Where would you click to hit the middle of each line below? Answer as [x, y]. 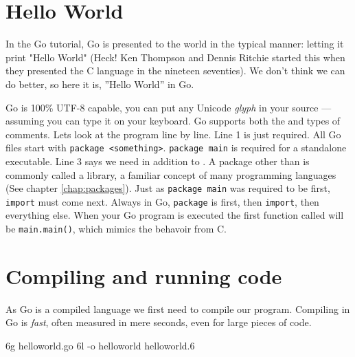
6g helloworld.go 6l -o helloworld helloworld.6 [100, 345]
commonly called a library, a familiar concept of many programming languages [171, 174]
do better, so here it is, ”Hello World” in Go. [100, 84]
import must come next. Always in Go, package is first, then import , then [162, 201]
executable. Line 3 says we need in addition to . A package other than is [158, 161]
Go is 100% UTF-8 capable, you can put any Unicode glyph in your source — [169, 107]
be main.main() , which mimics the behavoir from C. [116, 229]
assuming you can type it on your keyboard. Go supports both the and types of [173, 121]
